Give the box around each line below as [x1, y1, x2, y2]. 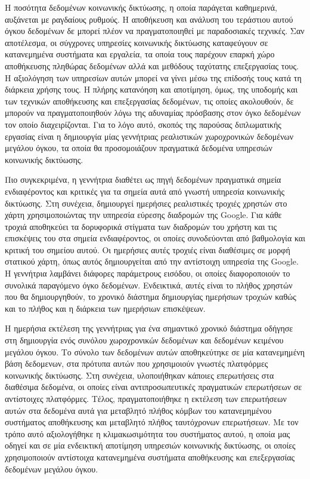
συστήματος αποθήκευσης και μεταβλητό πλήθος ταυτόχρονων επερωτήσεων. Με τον [5, 416, 299, 428]
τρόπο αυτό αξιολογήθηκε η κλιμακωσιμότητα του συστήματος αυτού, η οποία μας [5, 427, 290, 440]
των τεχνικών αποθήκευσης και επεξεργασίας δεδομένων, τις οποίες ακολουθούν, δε [5, 94, 294, 107]
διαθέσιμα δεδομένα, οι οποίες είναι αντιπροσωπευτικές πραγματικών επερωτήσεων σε [5, 380, 302, 393]
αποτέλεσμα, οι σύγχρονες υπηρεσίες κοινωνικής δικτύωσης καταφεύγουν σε [5, 36, 268, 48]
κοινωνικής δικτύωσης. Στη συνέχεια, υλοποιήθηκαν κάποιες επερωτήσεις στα [5, 369, 274, 381]
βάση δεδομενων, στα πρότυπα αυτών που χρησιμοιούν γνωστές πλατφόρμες [5, 357, 268, 370]
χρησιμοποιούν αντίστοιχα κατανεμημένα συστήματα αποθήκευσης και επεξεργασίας [5, 450, 295, 463]
